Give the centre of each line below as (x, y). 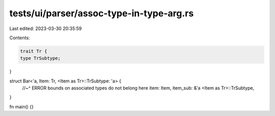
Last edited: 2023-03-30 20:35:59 (46, 28)
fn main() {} (22, 106)
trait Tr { (34, 51)
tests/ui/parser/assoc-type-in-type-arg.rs (102, 13)
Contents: (20, 38)
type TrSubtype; (40, 58)
